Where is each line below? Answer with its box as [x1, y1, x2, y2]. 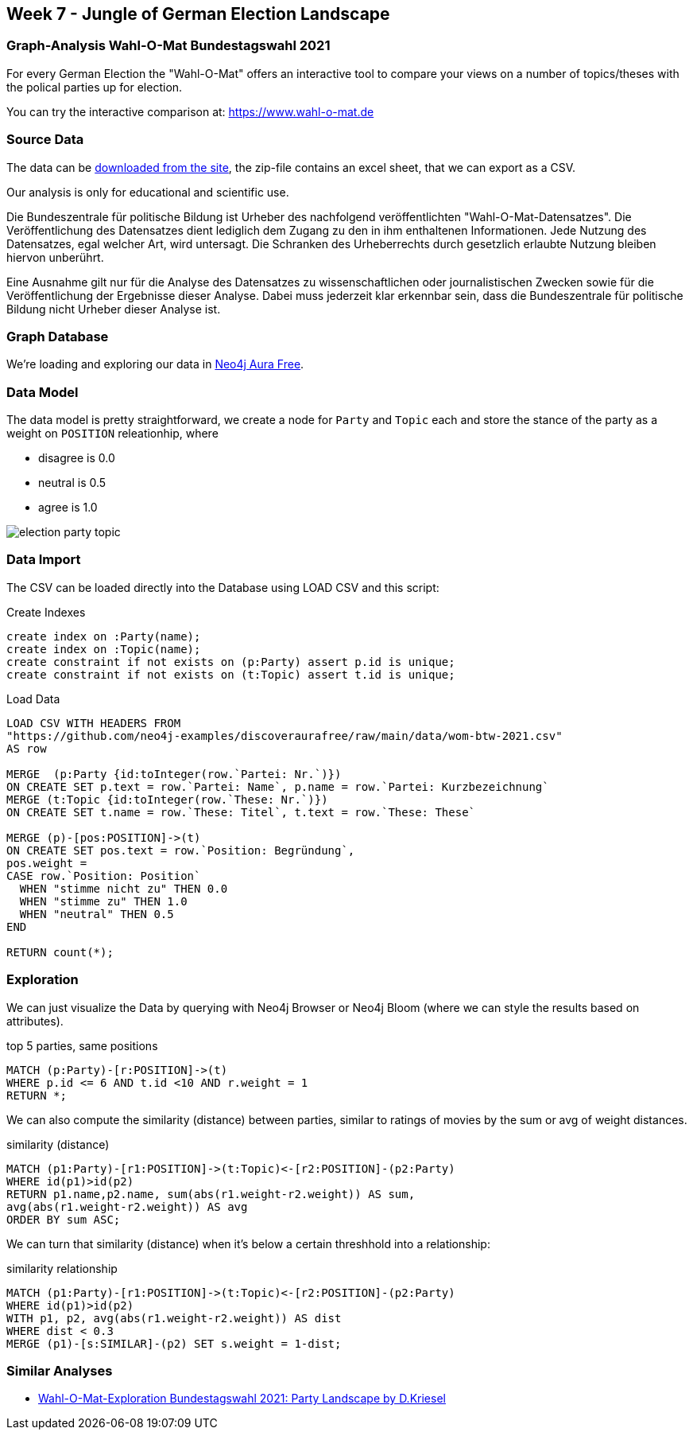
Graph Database [6, 328, 109, 344]
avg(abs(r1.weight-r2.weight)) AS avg [6, 1200, 248, 1213]
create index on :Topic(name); [6, 642, 201, 656]
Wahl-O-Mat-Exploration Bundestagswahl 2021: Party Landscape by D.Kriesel [38, 1391, 446, 1406]
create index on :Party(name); [6, 629, 201, 643]
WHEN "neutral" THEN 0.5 [19, 907, 174, 920]
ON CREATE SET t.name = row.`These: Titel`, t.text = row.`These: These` [6, 805, 476, 819]
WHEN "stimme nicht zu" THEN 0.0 [19, 881, 228, 895]
